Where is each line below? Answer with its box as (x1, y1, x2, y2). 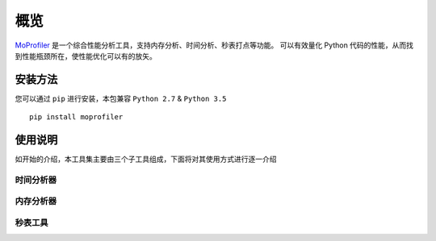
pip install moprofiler (29, 113, 124, 122)
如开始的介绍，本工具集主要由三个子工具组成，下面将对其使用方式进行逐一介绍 (15, 154, 277, 164)
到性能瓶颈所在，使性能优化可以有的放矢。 (15, 51, 157, 60)
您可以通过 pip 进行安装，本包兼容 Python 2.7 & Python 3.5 (15, 93, 227, 103)
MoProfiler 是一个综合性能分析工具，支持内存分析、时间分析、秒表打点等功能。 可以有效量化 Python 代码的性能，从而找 (15, 40, 414, 50)
